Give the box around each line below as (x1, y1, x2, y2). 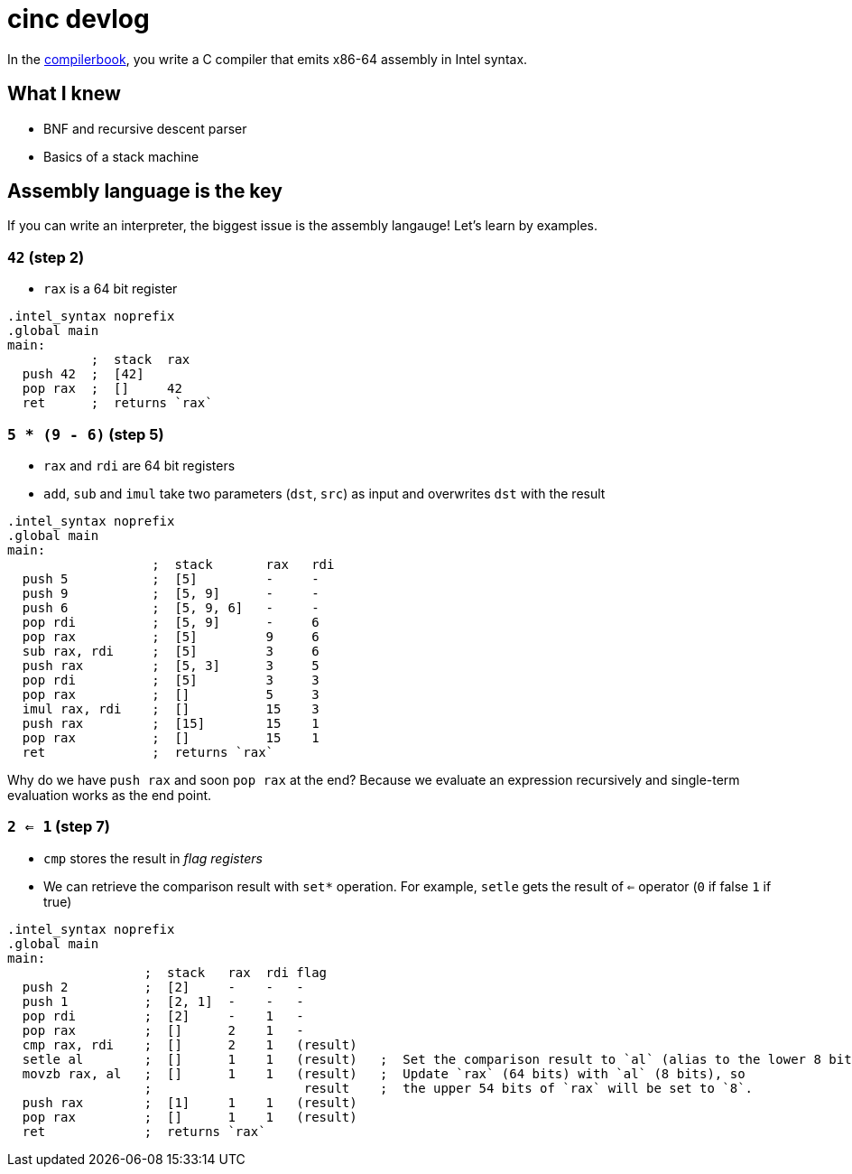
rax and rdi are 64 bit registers (43, 457, 236, 473)
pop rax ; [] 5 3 (22, 686, 319, 702)
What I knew (7, 82, 121, 106)
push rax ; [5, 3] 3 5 (22, 657, 319, 673)
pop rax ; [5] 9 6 (22, 629, 319, 644)
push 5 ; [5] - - (22, 571, 319, 586)
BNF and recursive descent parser (43, 120, 247, 136)
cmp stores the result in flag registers (43, 850, 263, 866)
